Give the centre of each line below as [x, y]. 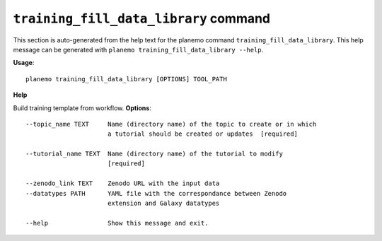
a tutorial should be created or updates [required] [203, 134]
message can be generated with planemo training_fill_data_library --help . [138, 49]
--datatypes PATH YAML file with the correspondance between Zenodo [156, 193]
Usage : [24, 63]
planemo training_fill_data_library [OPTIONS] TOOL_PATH [127, 79]
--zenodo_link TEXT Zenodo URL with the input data [123, 183]
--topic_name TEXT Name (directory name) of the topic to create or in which [171, 124]
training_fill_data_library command [142, 18]
